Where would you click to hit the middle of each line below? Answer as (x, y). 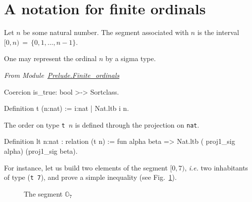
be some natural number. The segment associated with (106, 32)
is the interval (218, 32)
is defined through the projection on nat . (137, 124)
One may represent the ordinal (50, 58)
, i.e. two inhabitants (216, 167)
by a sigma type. (130, 58)
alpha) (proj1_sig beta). (41, 151)
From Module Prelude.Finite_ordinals (62, 75)
